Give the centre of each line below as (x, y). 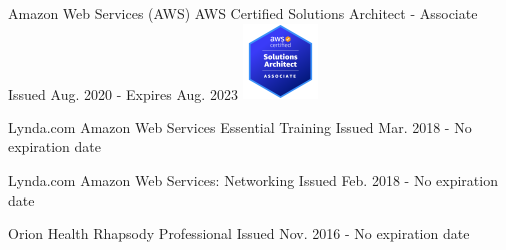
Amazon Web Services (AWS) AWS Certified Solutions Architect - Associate (243, 13)
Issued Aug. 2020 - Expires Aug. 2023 (123, 93)
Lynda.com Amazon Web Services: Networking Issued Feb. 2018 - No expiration (253, 179)
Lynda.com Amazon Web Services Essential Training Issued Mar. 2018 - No (240, 126)
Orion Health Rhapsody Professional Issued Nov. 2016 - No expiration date (239, 233)
